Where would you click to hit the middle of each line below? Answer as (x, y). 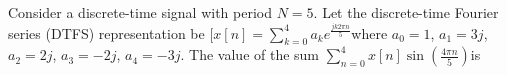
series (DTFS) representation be (106, 32)
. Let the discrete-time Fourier (406, 12)
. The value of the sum (250, 54)
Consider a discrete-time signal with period (140, 12)
